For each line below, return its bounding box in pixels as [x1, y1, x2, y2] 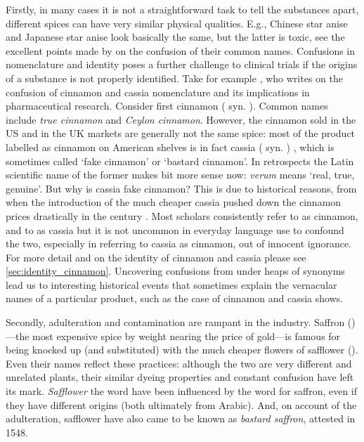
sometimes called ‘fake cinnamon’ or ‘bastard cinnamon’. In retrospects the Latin [6, 153, 354, 168]
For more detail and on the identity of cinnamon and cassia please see [6, 249, 306, 264]
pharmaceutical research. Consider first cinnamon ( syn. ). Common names [6, 98, 328, 113]
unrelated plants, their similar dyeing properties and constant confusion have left [6, 370, 354, 384]
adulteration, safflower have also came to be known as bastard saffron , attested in [6, 411, 356, 426]
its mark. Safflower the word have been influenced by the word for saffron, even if [6, 384, 358, 398]
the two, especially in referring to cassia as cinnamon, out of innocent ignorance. [6, 236, 352, 251]
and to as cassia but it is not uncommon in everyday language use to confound [6, 222, 344, 237]
